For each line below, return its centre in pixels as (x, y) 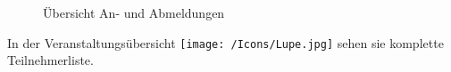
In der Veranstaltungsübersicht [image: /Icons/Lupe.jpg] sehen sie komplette (225, 42)
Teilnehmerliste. (50, 60)
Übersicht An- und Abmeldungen (134, 12)
